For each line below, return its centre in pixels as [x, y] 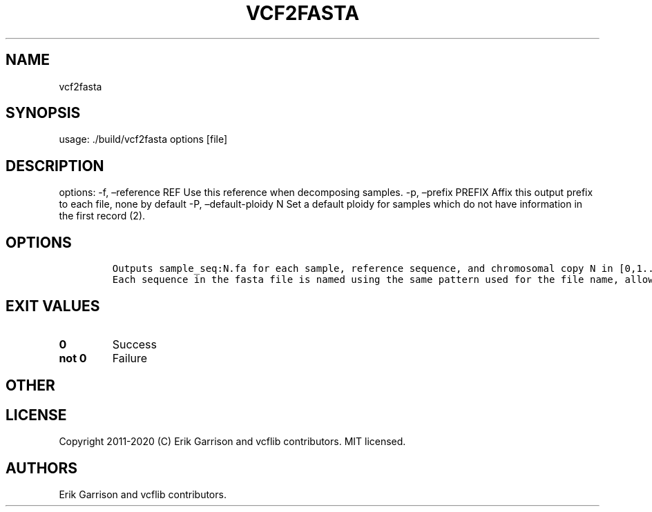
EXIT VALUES [53, 306]
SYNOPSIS [43, 113]
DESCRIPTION [55, 166]
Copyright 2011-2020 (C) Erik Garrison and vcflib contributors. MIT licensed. [232, 442]
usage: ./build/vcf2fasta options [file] [143, 139]
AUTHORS [42, 468]
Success [135, 344]
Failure [130, 358]
